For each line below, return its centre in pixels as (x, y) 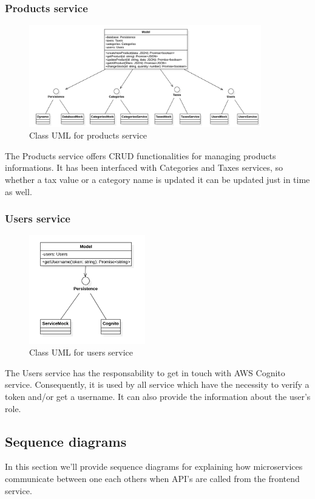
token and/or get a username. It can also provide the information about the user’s (158, 396)
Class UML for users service (81, 352)
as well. (19, 191)
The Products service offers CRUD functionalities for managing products (141, 155)
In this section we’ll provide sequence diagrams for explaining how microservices (154, 466)
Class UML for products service (88, 135)
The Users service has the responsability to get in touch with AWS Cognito (145, 372)
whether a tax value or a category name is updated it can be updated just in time (157, 179)
